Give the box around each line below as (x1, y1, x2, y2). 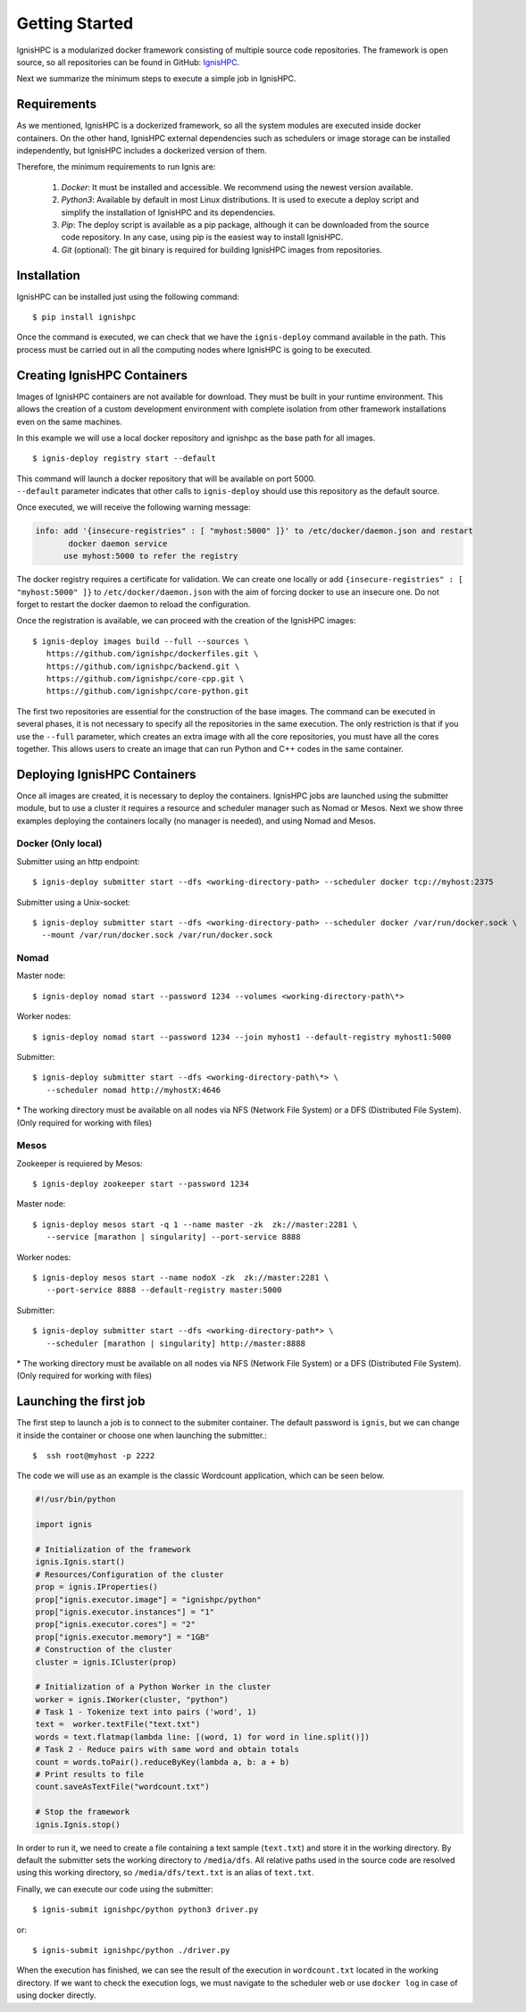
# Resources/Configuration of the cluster (35, 1569, 224, 1580)
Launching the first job (16, 1394, 146, 1409)
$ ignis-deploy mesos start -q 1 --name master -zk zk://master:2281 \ (32, 1219, 357, 1230)
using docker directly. (16, 1990, 97, 2000)
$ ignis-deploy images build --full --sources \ (32, 636, 249, 647)
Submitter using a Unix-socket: (16, 897, 131, 907)
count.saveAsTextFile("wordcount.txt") (35, 1782, 210, 1792)
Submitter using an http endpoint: (16, 856, 140, 866)
